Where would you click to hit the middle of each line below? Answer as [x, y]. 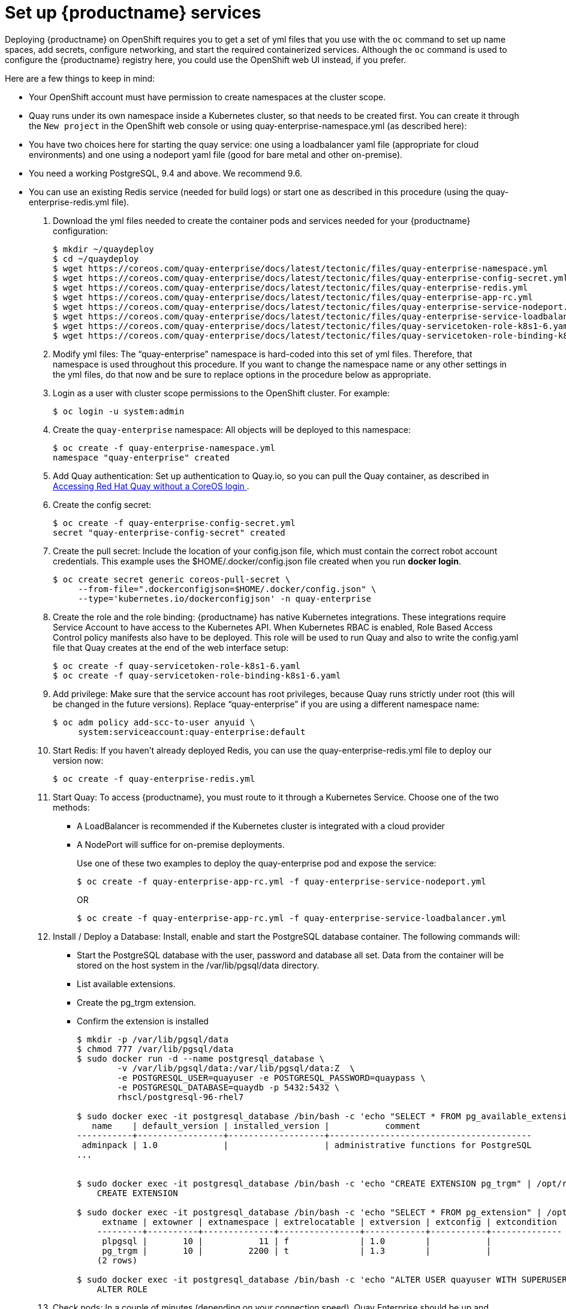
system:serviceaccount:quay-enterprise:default [192, 732]
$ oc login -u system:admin [119, 411]
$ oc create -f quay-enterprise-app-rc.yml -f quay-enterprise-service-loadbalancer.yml [292, 918]
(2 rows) [117, 1260]
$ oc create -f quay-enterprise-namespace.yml [164, 448]
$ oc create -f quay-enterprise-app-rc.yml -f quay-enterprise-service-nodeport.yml [282, 881]
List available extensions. [126, 984]
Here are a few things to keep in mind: [80, 78]
